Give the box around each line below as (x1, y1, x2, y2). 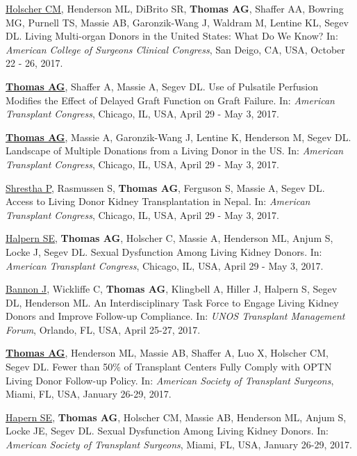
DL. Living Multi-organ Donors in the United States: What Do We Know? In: (6, 28, 338, 43)
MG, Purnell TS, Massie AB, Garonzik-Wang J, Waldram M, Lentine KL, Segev (6, 15, 349, 29)
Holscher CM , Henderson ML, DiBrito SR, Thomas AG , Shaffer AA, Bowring (6, 1, 344, 15)
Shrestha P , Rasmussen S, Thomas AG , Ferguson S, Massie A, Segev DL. (6, 180, 325, 195)
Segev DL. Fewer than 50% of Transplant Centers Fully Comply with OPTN (6, 359, 332, 374)
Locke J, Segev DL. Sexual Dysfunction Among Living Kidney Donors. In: (6, 244, 322, 259)
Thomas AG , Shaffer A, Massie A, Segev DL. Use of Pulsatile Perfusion (6, 79, 318, 93)
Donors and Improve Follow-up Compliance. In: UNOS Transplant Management (6, 309, 345, 323)
